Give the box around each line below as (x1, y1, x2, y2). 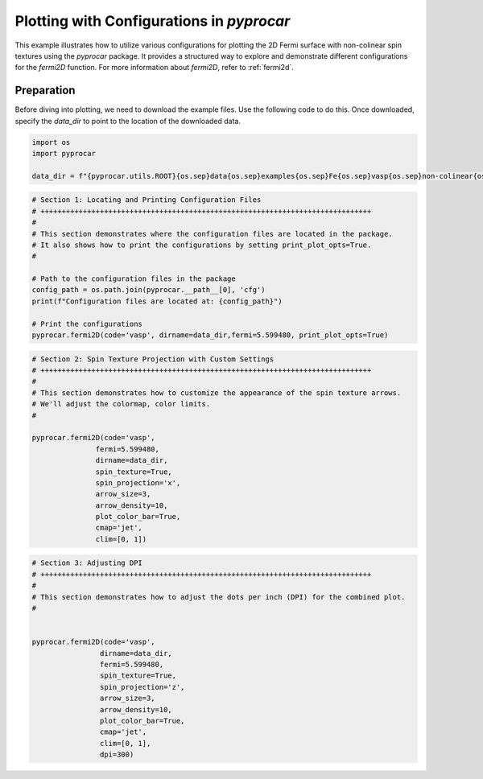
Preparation (14, 84, 76, 97)
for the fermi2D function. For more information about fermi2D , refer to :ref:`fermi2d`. (14, 63, 294, 72)
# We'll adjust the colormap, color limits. (31, 399, 211, 409)
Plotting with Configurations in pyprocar (14, 12, 291, 30)
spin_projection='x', (95, 478, 181, 487)
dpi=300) (99, 750, 134, 760)
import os (31, 138, 71, 146)
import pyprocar (31, 149, 97, 158)
